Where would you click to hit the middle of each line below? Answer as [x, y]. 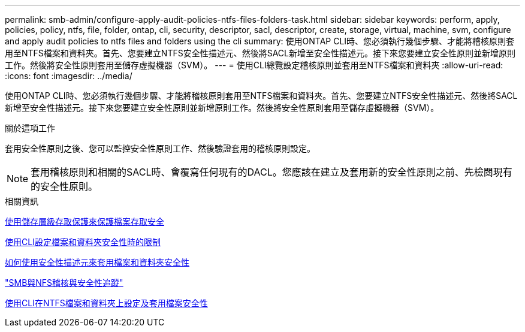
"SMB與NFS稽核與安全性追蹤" [64, 283]
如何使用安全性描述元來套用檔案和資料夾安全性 [97, 262]
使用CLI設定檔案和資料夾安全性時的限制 [83, 242]
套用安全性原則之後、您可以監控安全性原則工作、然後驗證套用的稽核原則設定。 [160, 148]
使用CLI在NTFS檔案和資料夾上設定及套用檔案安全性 [106, 303]
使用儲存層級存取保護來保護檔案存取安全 [85, 221]
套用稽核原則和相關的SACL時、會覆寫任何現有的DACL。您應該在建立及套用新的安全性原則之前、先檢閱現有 [271, 172]
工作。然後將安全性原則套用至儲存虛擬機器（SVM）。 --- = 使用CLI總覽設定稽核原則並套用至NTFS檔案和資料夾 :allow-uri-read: [254, 65]
